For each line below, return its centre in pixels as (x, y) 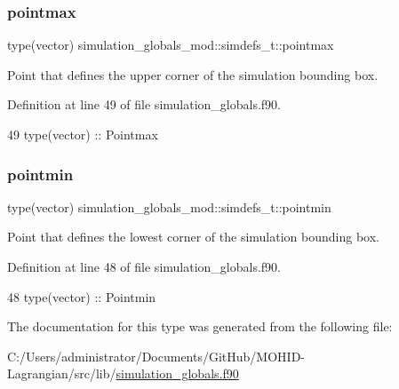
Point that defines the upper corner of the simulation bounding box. (193, 74)
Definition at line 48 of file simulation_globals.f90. (144, 266)
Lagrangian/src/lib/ (62, 373)
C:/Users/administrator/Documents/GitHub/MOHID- (156, 356)
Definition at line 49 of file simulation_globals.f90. (144, 104)
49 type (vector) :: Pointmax (83, 134)
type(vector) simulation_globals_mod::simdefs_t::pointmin (169, 206)
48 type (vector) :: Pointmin (82, 296)
